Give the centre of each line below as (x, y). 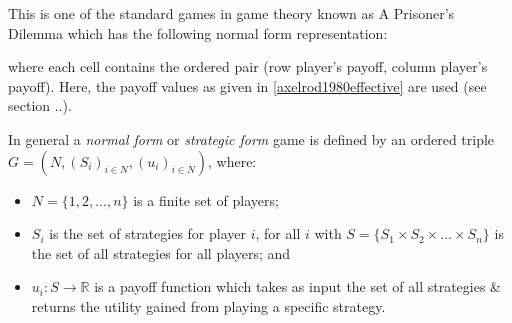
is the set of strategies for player (148, 233)
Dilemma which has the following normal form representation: (198, 32)
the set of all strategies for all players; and (161, 252)
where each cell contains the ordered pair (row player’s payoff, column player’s (248, 66)
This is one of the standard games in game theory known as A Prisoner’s (231, 13)
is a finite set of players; (206, 199)
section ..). (40, 105)
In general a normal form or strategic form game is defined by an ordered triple (251, 138)
